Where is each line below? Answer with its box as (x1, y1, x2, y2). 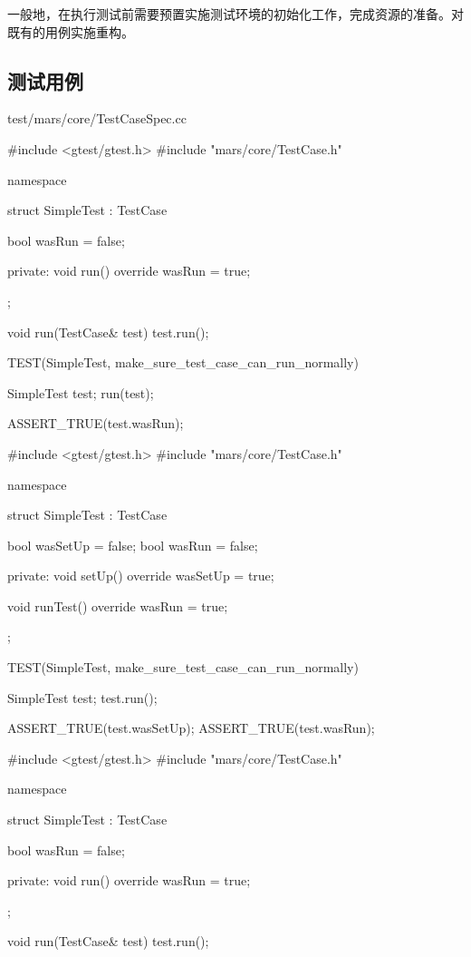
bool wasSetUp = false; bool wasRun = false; (7, 535, 258, 554)
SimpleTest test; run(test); (7, 383, 154, 402)
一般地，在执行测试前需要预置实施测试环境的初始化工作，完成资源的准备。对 (7, 5, 464, 23)
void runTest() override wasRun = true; (7, 596, 228, 615)
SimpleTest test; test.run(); (7, 688, 158, 707)
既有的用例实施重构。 (7, 22, 134, 41)
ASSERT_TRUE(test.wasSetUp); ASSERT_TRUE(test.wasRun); (7, 718, 375, 737)
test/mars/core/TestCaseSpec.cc (7, 109, 187, 128)
